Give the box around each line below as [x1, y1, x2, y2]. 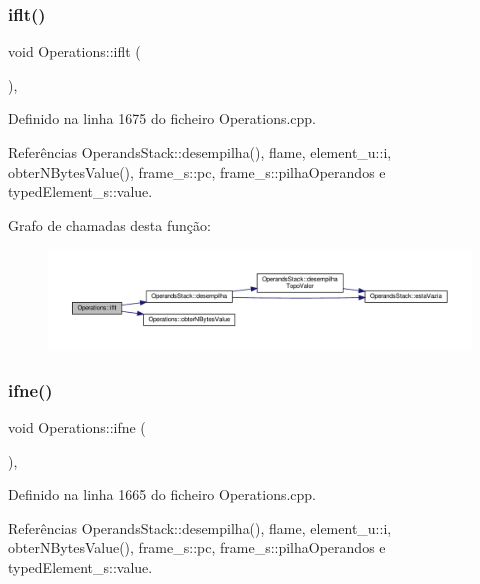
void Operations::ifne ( [8, 417, 146, 438]
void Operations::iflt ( [8, 41, 141, 62]
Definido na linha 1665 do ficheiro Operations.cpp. [8, 484, 317, 505]
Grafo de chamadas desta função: [8, 214, 211, 235]
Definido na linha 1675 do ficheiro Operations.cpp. [8, 108, 317, 129]
